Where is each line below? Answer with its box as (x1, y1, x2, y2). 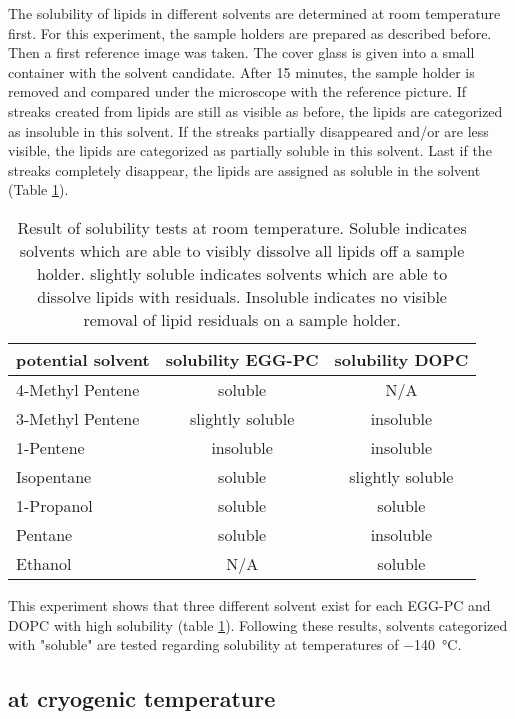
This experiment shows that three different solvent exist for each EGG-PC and (8, 594, 491, 615)
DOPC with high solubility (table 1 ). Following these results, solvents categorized (8, 614, 508, 635)
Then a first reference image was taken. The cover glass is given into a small (8, 42, 475, 63)
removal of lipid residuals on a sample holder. (83, 307, 401, 331)
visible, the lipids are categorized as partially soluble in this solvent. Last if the (8, 140, 492, 161)
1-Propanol (16, 493, 93, 517)
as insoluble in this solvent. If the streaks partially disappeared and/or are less (8, 120, 489, 141)
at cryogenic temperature (8, 683, 276, 714)
